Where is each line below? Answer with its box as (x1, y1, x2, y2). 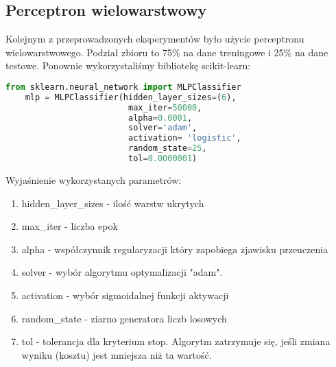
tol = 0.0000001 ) (128, 154, 197, 164)
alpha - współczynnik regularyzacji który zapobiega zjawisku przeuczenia (21, 241, 328, 256)
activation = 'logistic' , (128, 133, 241, 143)
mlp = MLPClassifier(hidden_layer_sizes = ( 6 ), (25, 92, 237, 102)
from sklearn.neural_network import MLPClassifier (5, 82, 241, 92)
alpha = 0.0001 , (128, 113, 193, 123)
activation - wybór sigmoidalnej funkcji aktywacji (21, 287, 229, 302)
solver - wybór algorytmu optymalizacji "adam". (21, 265, 223, 279)
